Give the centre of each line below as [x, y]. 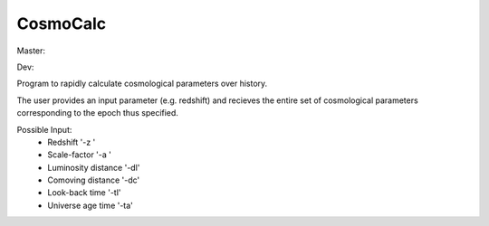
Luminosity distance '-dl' [94, 167]
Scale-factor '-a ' [80, 155]
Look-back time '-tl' [84, 193]
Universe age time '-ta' [90, 205]
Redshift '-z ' [72, 142]
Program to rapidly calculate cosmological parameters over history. [142, 84]
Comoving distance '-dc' [94, 180]
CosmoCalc [62, 24]
